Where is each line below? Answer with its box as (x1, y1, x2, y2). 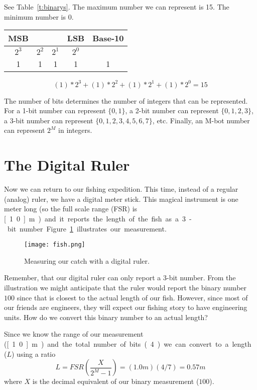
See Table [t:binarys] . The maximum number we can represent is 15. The (4, 2, 229, 12)
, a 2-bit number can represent (125, 105, 219, 116)
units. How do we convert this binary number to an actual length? (4, 311, 208, 322)
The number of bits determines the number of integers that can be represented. (4, 95, 248, 106)
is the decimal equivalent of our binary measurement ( (32, 376, 199, 386)
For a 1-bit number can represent (4, 105, 106, 116)
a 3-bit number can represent (4, 115, 93, 125)
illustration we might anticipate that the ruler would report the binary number (4, 282, 247, 292)
